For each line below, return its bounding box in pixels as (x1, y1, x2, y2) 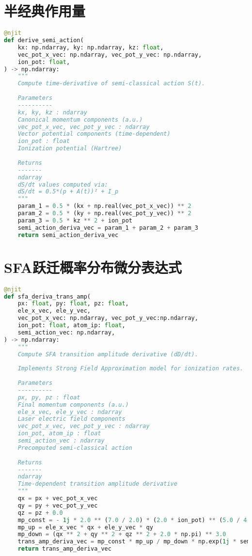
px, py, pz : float (17, 394, 80, 401)
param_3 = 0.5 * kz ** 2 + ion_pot (17, 217, 133, 224)
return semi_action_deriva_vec (17, 231, 119, 238)
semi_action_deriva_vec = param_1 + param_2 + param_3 (17, 224, 198, 231)
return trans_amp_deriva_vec (17, 545, 111, 553)
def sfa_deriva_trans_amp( (4, 293, 91, 300)
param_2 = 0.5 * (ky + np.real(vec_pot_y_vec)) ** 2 (17, 210, 191, 217)
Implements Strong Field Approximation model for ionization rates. (17, 365, 243, 372)
